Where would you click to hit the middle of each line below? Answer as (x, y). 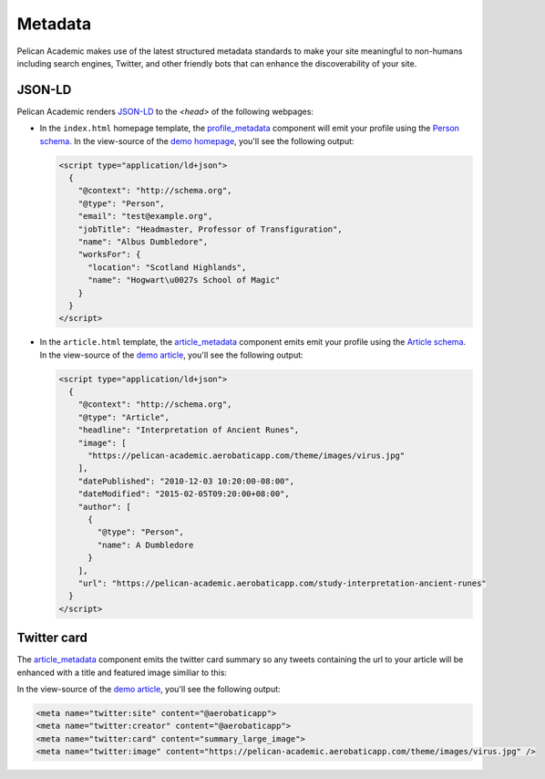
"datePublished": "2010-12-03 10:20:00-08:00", (186, 481)
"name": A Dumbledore (145, 545)
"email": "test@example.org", (145, 216)
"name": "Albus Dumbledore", (143, 241)
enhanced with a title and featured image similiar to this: (122, 672)
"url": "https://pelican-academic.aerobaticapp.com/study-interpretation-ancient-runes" (282, 583)
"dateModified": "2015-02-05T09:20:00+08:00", (184, 494)
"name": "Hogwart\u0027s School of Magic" (184, 280)
